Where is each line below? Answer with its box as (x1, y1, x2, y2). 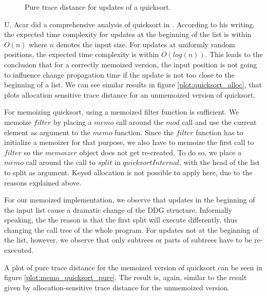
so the (24, 146, 43, 157)
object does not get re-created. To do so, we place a (79, 146, 242, 157)
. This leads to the (205, 49, 263, 60)
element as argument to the (4, 126, 91, 137)
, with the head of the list (179, 157, 260, 168)
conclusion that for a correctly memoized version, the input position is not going (4, 59, 257, 69)
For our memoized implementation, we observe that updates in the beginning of (4, 194, 255, 205)
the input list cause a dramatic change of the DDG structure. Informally (4, 204, 232, 215)
